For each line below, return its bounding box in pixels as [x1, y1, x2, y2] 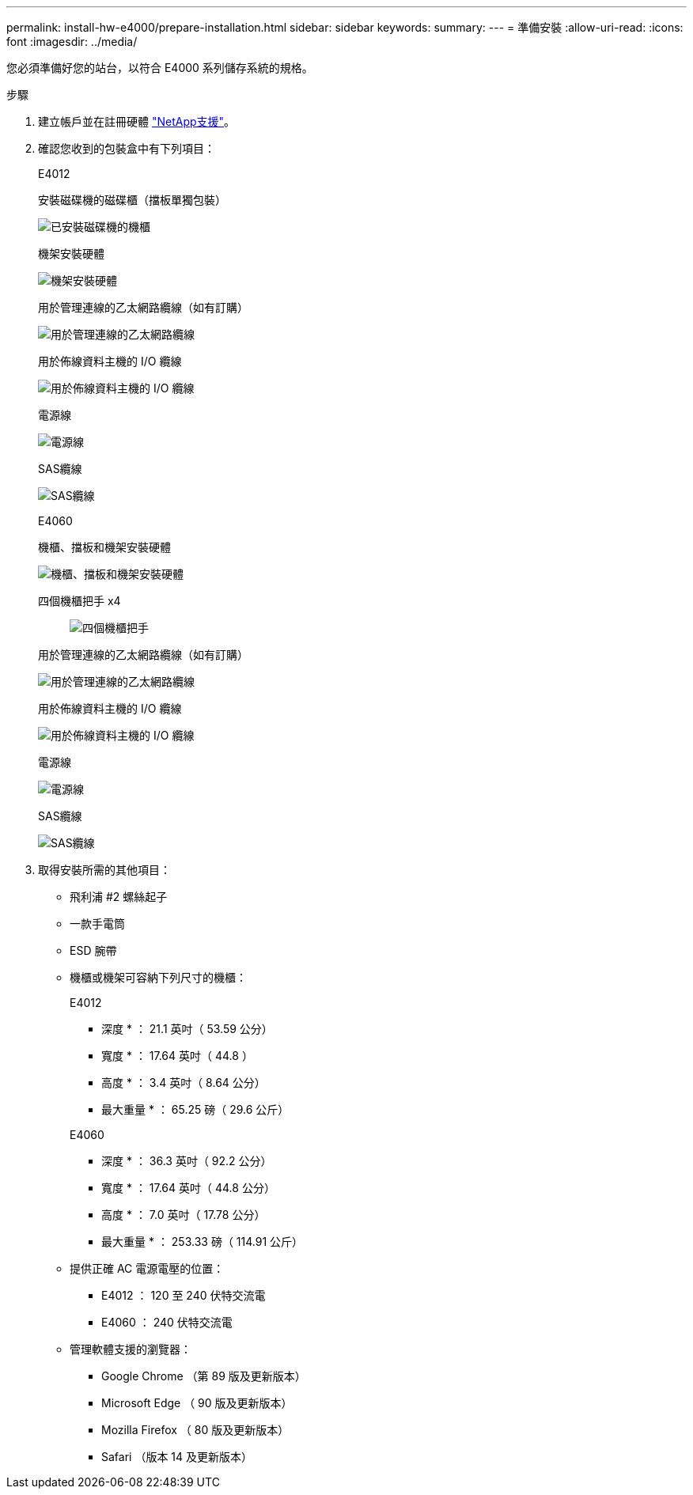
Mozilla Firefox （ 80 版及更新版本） [101, 1423, 290, 1436]
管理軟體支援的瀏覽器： [70, 1342, 191, 1356]
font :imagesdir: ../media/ [6, 35, 138, 48]
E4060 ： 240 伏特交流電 [101, 1315, 233, 1329]
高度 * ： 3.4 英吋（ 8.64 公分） [101, 1076, 266, 1089]
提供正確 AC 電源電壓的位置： [70, 1262, 225, 1275]
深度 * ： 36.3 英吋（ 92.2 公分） [101, 1154, 272, 1168]
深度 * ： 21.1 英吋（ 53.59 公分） [101, 1022, 273, 1035]
